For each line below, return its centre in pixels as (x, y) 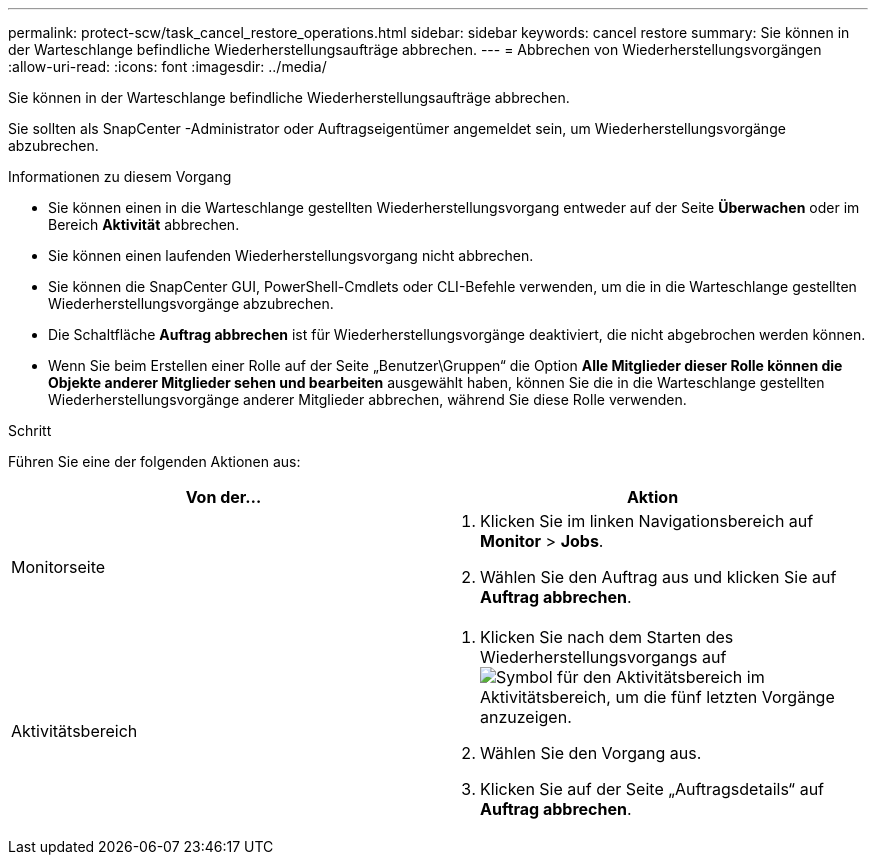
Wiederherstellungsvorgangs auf (603, 657)
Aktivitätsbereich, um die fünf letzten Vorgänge (657, 697)
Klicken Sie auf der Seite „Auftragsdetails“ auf (652, 789)
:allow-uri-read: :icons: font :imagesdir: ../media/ (167, 66)
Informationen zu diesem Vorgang (120, 176)
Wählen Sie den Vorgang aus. (591, 753)
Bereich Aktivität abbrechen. (144, 224)
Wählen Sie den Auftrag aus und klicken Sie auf (658, 577)
